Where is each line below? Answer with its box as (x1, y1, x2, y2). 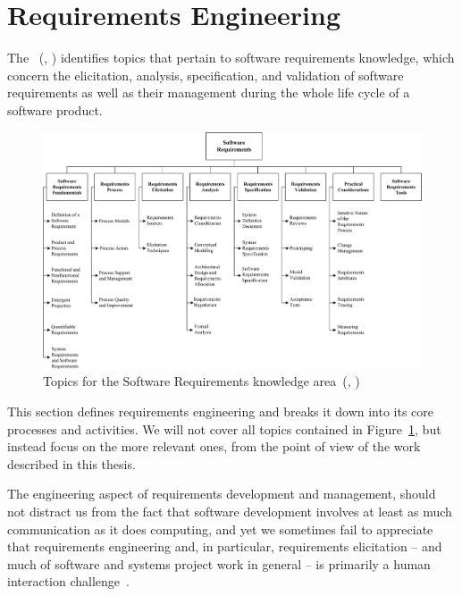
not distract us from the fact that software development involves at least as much (7, 501, 452, 520)
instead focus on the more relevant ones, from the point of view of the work (7, 437, 421, 456)
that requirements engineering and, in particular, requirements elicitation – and (7, 537, 442, 556)
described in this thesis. (7, 454, 136, 473)
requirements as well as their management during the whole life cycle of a (7, 83, 410, 102)
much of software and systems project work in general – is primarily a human (7, 554, 431, 573)
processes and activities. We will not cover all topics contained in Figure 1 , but (7, 419, 441, 438)
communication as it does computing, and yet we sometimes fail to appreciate (7, 519, 433, 538)
